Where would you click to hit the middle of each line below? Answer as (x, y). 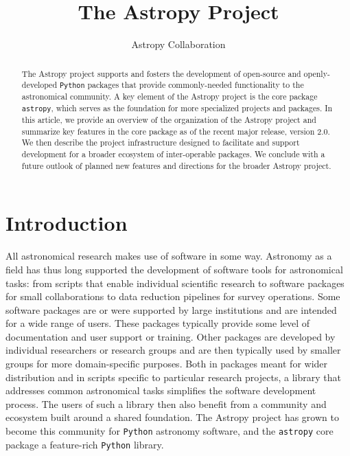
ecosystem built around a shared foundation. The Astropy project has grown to (172, 417)
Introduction (67, 223)
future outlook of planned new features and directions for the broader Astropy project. (176, 165)
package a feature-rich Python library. (85, 444)
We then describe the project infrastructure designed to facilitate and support (161, 142)
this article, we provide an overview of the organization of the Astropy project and (169, 120)
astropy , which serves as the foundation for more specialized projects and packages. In (177, 107)
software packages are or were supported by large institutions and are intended (171, 309)
